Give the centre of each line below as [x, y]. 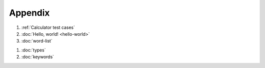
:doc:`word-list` [37, 41]
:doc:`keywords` [38, 57]
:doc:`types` [34, 50]
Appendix [29, 13]
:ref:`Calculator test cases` [48, 27]
